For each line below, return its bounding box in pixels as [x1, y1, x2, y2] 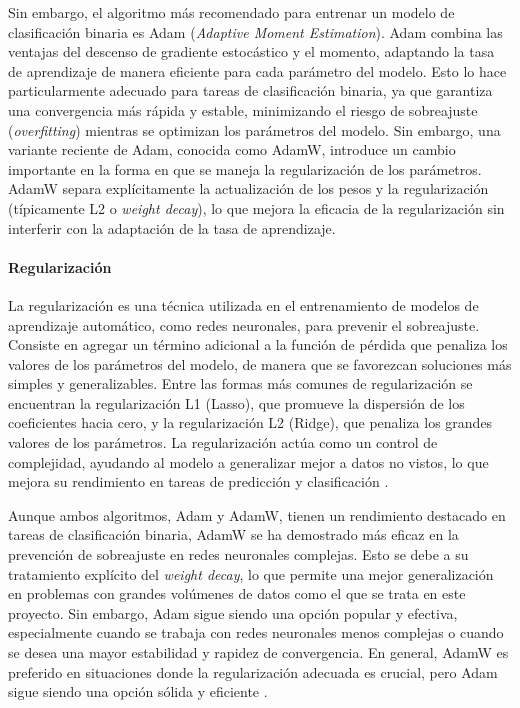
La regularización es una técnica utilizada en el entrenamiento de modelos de [8, 294, 479, 315]
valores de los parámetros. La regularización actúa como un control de [8, 432, 438, 453]
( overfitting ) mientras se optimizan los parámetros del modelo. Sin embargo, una [8, 119, 501, 140]
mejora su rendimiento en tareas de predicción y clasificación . [8, 471, 389, 492]
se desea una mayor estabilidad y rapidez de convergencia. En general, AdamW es [8, 642, 509, 663]
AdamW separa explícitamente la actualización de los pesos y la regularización [8, 178, 489, 199]
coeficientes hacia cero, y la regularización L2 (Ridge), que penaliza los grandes [8, 412, 493, 433]
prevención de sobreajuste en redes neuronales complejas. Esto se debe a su [8, 544, 469, 565]
